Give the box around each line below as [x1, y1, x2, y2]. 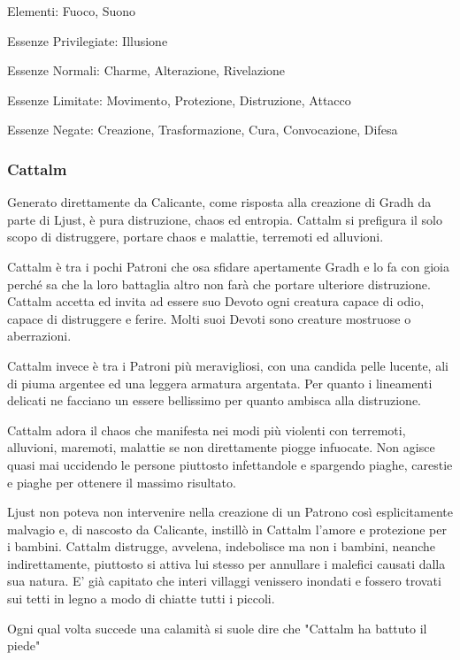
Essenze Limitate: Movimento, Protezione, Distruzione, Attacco [7, 90, 351, 109]
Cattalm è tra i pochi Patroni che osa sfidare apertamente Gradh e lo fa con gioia [7, 257, 449, 275]
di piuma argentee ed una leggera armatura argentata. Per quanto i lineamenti [7, 373, 433, 392]
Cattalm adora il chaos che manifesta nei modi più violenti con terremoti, [7, 420, 406, 439]
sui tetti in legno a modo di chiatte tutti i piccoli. [7, 589, 275, 608]
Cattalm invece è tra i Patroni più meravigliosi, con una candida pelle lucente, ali [7, 356, 448, 374]
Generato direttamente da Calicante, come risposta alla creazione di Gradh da [7, 193, 432, 211]
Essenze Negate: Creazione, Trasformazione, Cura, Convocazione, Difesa [7, 120, 398, 139]
